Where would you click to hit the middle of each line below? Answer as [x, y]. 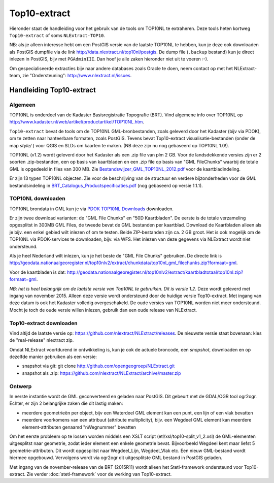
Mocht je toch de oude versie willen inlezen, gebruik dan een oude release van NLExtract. [103, 310]
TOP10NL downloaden [37, 199]
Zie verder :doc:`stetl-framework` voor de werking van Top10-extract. [99, 474]
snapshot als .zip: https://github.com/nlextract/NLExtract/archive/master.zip [101, 373]
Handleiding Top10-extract [53, 90]
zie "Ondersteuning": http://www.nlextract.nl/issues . [77, 75]
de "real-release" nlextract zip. [42, 340]
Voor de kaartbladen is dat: [38, 272]
